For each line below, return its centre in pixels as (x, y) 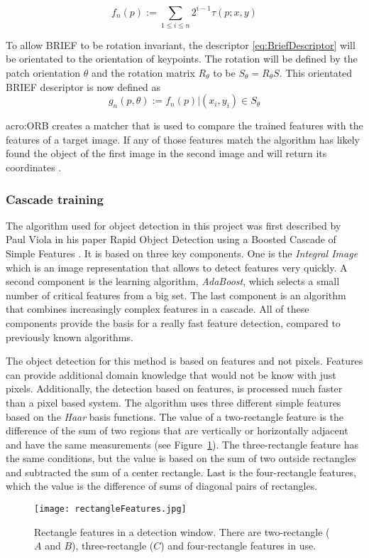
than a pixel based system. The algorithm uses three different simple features (174, 402)
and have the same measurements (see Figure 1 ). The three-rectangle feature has (182, 444)
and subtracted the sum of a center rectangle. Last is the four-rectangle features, (181, 472)
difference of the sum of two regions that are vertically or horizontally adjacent (177, 430)
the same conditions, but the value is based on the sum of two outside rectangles (181, 458)
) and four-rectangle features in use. (238, 546)
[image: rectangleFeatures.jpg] (110, 509)
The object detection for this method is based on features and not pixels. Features (184, 361)
